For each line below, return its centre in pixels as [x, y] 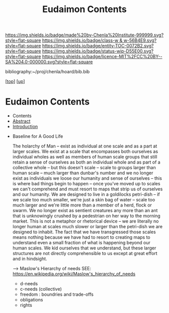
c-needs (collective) [41, 289]
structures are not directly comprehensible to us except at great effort [85, 253]
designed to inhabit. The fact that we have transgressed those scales [84, 232]
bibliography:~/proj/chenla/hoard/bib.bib [48, 72]
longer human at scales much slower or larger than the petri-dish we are [87, 227]
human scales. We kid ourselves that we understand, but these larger [84, 248]
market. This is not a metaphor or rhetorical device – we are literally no [86, 221]
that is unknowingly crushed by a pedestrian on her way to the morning [87, 216]
